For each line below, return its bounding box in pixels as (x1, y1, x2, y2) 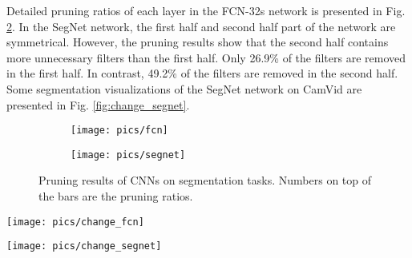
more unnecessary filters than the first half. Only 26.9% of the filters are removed (6, 49, 406, 65)
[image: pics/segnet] (71, 149, 186, 161)
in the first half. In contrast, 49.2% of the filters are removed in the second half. (6, 65, 398, 81)
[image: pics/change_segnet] (6, 240, 162, 252)
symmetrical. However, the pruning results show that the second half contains (6, 34, 389, 50)
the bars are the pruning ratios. (38, 188, 193, 204)
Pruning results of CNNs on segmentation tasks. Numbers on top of (38, 172, 372, 189)
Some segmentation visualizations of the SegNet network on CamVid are (6, 80, 362, 97)
